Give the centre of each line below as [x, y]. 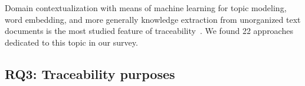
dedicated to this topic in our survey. [71, 42]
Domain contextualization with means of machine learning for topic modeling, [146, 8]
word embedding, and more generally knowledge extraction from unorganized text [153, 19]
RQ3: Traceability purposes [90, 73]
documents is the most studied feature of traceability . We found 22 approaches [149, 31]
